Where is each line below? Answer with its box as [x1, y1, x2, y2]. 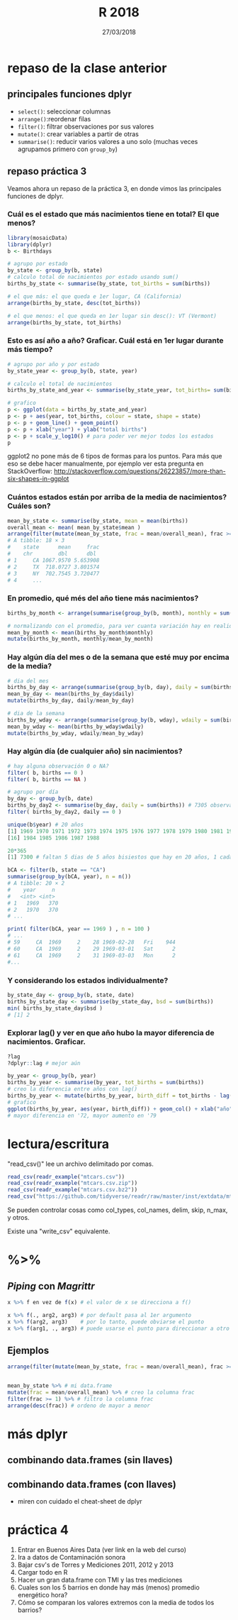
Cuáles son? [7, 501, 51, 511]
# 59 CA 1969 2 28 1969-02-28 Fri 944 [7, 939, 176, 946]
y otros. [7, 1213, 30, 1221]
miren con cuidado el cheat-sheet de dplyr [17, 1497, 143, 1506]
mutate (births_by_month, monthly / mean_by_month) [7, 636, 154, 643]
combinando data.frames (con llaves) [7, 1478, 177, 1490]
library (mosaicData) [7, 234, 69, 241]
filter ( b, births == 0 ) [7, 769, 84, 776]
